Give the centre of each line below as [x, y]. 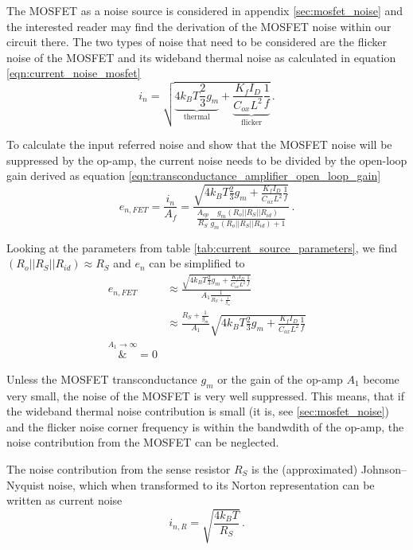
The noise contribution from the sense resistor [119, 469]
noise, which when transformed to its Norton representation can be [211, 484]
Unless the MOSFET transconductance [102, 378]
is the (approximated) [305, 469]
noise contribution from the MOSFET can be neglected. [143, 442]
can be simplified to [197, 263]
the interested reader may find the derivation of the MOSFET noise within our [199, 26]
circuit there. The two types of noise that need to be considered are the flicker [197, 42]
